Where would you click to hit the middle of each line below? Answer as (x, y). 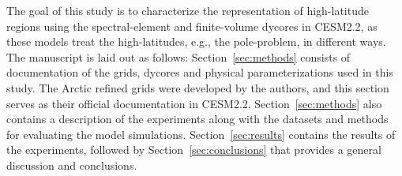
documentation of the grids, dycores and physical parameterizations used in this (200, 72)
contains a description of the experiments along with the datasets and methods (197, 119)
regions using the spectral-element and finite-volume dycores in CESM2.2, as (192, 26)
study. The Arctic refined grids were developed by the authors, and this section (198, 87)
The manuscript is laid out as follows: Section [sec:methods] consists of (178, 56)
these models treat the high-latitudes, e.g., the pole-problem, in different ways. (196, 41)
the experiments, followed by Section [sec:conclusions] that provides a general (194, 150)
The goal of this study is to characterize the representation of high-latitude (188, 10)
